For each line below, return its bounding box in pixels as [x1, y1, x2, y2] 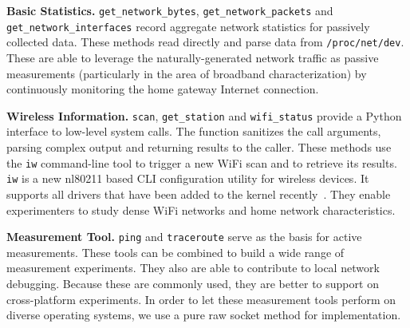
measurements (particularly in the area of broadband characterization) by [6, 65, 367, 81]
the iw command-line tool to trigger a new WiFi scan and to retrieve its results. [6, 154, 397, 171]
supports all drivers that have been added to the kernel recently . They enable [6, 185, 391, 202]
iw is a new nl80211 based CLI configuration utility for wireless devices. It [6, 170, 369, 187]
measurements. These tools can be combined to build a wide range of [6, 243, 345, 260]
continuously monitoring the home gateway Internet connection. [6, 81, 319, 97]
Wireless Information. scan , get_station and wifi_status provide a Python [6, 107, 402, 124]
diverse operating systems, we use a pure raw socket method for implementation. [6, 306, 401, 323]
